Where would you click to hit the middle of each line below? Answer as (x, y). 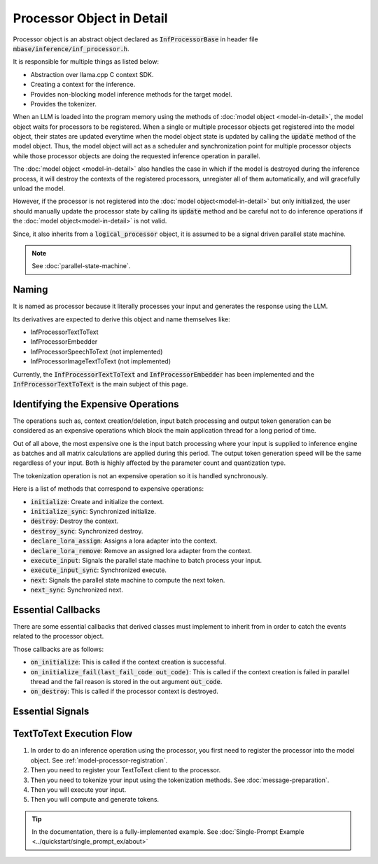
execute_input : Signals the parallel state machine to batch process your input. (146, 560)
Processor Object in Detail (90, 18)
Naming (30, 290)
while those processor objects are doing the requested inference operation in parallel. (136, 156)
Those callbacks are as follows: (58, 649)
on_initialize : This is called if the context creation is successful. (128, 662)
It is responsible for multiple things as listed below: (86, 62)
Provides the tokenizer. (64, 104)
